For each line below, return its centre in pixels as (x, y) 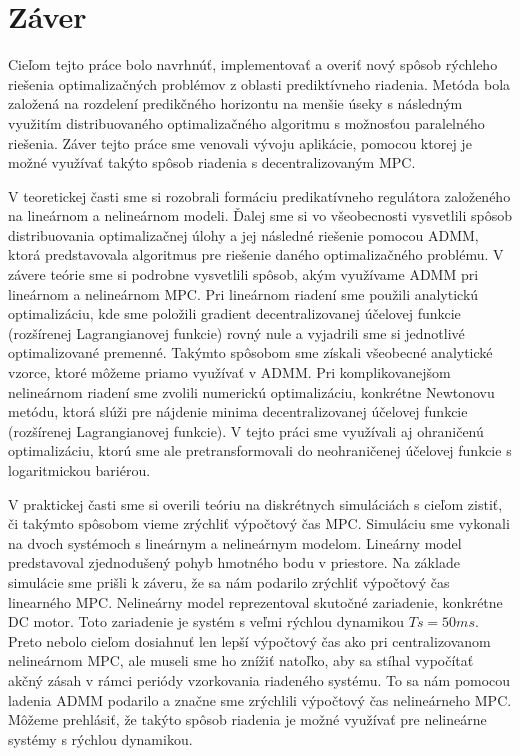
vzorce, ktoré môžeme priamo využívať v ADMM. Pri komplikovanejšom (229, 372)
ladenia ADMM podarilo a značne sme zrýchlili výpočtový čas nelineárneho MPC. (260, 699)
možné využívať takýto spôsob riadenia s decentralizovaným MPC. (212, 162)
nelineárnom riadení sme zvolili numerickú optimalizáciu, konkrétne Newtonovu (251, 391)
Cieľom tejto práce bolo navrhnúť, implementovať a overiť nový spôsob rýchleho (253, 64)
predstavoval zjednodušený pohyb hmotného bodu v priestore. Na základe (234, 562)
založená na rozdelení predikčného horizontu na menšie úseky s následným (235, 103)
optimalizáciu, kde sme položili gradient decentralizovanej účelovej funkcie (234, 313)
